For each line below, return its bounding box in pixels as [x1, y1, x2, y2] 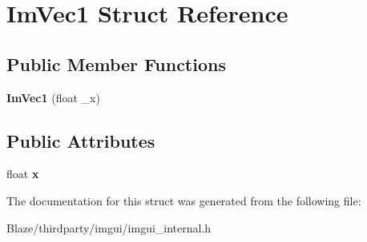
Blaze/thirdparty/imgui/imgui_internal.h [6, 219, 212, 236]
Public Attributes [6, 128, 155, 153]
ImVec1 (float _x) [6, 89, 100, 105]
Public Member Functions [6, 51, 226, 76]
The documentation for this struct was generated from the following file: [6, 192, 361, 208]
